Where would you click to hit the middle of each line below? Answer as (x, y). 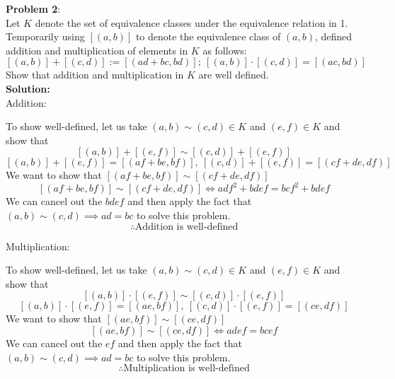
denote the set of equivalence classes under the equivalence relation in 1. (191, 22)
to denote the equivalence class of (208, 36)
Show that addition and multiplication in (95, 75)
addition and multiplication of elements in (97, 50)
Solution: (28, 88)
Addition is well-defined (187, 227)
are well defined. (234, 75)
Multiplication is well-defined (187, 369)
